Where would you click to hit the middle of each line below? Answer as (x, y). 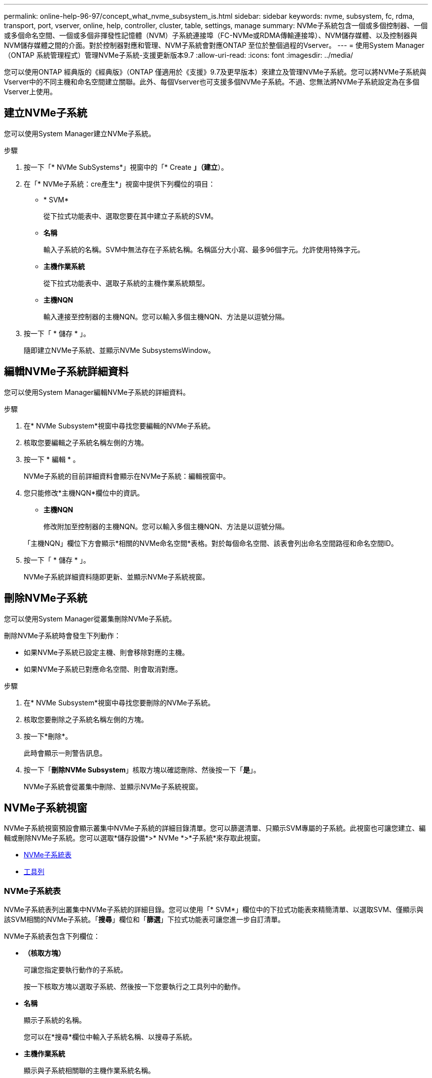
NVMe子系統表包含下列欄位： (52, 936)
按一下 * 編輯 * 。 (52, 459)
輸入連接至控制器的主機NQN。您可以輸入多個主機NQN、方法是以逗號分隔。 (166, 316)
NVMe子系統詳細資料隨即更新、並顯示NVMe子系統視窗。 (117, 577)
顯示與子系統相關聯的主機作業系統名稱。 (89, 1071)
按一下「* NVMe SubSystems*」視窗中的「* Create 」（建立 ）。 (126, 167)
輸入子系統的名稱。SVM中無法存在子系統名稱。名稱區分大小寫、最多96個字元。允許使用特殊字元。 (204, 249)
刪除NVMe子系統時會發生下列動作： (63, 635)
